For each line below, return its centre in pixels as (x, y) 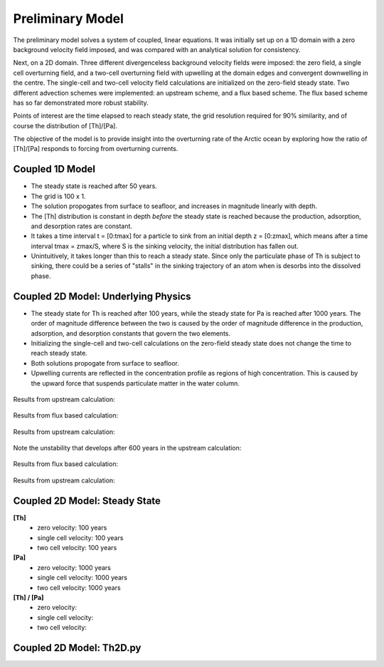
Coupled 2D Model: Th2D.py (77, 647)
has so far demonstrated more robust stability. (81, 103)
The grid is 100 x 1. (58, 196)
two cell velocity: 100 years (77, 547)
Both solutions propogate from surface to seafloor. (105, 363)
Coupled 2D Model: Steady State (87, 501)
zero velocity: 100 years (72, 528)
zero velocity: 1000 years (74, 567)
